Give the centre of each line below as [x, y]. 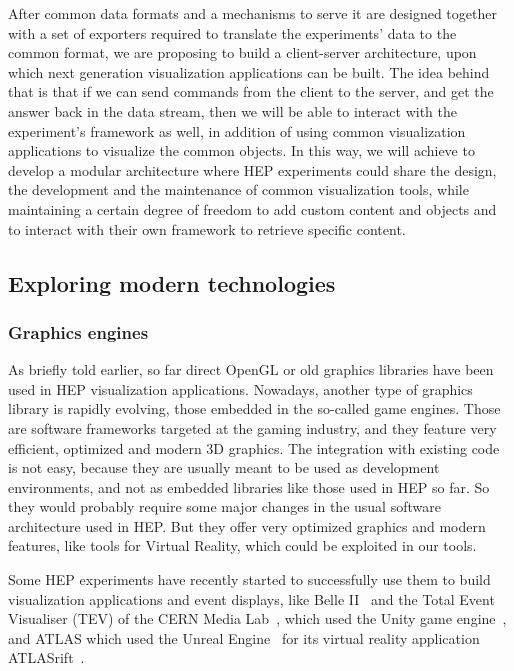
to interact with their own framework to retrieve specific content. [207, 228]
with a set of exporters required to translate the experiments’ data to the [232, 32]
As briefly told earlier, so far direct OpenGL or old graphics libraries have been [251, 369]
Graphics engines [78, 331]
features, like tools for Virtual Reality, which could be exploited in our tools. [242, 545]
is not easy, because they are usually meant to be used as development [224, 467]
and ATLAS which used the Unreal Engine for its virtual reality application [244, 637]
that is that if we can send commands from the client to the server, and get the [251, 91]
